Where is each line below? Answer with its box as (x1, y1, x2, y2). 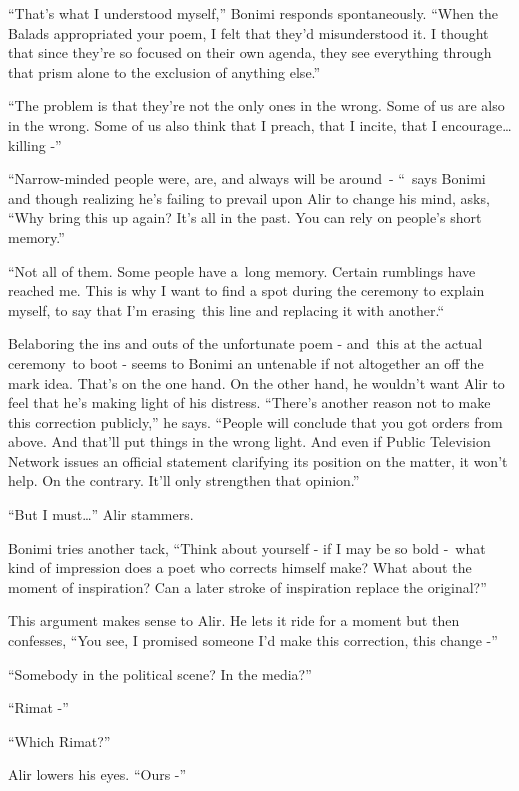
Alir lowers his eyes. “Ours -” (8, 764, 187, 785)
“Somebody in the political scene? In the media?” (8, 663, 312, 684)
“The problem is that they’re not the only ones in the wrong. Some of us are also (8, 95, 505, 116)
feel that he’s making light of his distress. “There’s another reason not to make (8, 392, 491, 413)
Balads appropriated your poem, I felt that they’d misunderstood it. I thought (8, 22, 489, 43)
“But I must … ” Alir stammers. (8, 504, 194, 525)
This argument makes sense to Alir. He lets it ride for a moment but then (8, 610, 460, 631)
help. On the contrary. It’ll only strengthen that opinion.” (8, 470, 360, 491)
